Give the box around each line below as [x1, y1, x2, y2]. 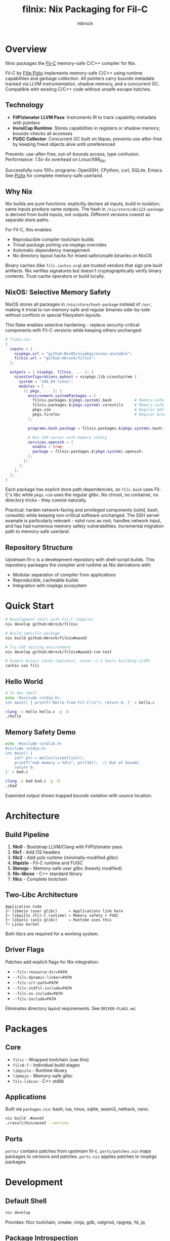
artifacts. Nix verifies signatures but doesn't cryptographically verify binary [5, 268, 162, 274]
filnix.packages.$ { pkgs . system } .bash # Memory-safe [32, 398, 164, 403]
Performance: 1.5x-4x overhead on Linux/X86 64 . [5, 156, 106, 163]
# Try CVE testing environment [5, 644, 71, 650]
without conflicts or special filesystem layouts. [5, 312, 102, 318]
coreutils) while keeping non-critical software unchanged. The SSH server [5, 512, 160, 518]
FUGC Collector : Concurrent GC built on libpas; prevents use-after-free [12, 136, 162, 142]
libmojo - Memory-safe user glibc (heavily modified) [12, 865, 122, 872]
